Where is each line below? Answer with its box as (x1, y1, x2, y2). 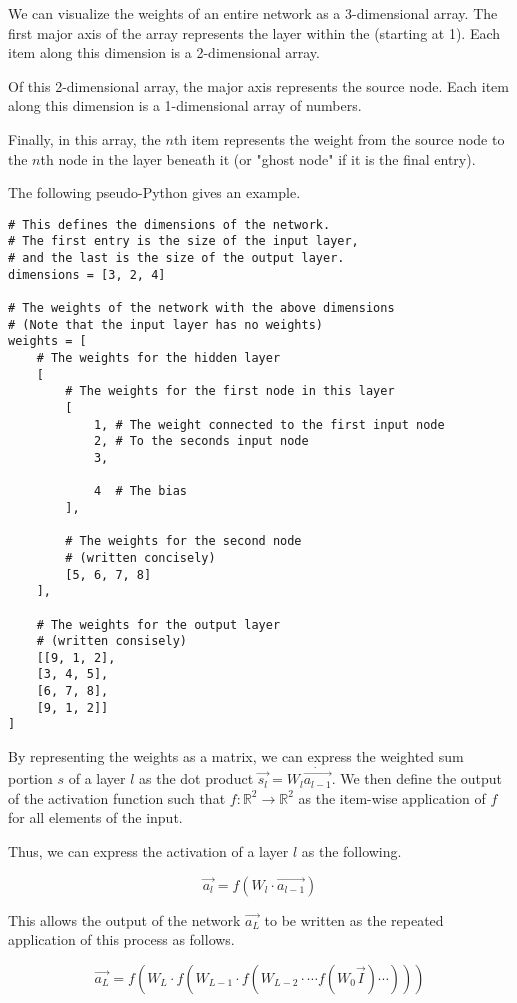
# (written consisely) (36, 634, 187, 649)
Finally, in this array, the (8, 128, 161, 149)
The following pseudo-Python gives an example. (8, 182, 301, 203)
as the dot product (139, 768, 254, 789)
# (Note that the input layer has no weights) (8, 317, 323, 332)
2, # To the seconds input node (93, 434, 309, 449)
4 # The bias (93, 484, 187, 499)
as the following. (301, 840, 402, 861)
